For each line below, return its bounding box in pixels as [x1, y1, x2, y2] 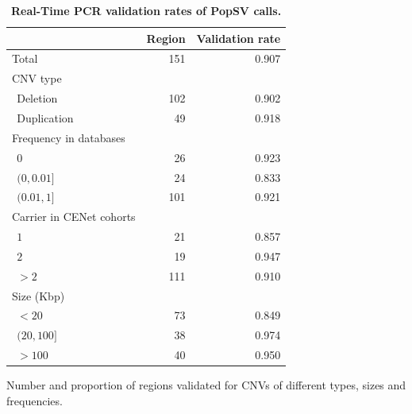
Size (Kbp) [12, 287, 65, 304]
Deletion [17, 90, 58, 106]
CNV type [12, 70, 62, 87]
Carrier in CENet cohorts [12, 208, 136, 225]
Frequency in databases [12, 129, 125, 145]
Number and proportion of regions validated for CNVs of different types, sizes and [6, 377, 406, 393]
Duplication [17, 109, 74, 126]
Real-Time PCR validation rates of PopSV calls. [10, 2, 282, 18]
